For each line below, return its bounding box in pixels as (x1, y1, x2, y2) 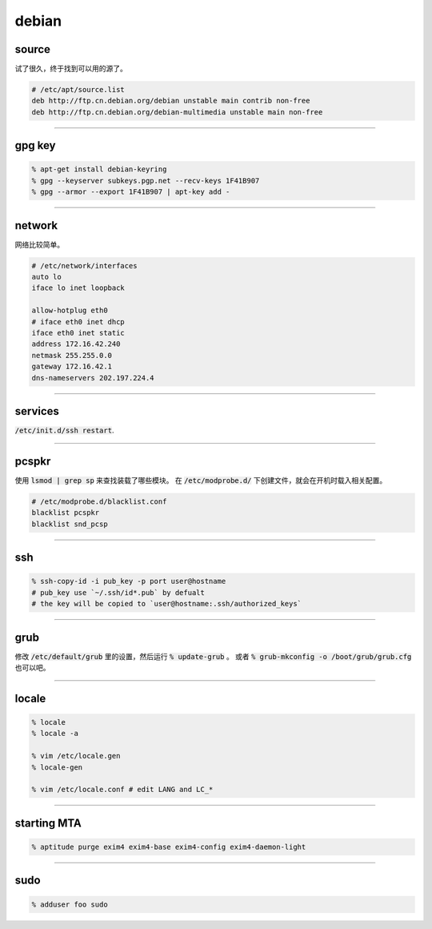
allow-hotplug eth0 (31, 306, 108, 316)
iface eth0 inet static (31, 328, 126, 338)
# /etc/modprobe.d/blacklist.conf (31, 497, 167, 506)
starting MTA (14, 816, 82, 830)
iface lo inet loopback (31, 284, 126, 292)
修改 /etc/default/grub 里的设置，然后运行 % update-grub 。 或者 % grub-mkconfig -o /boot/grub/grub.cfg (14, 651, 412, 661)
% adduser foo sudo (31, 899, 108, 909)
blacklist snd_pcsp (31, 519, 108, 529)
